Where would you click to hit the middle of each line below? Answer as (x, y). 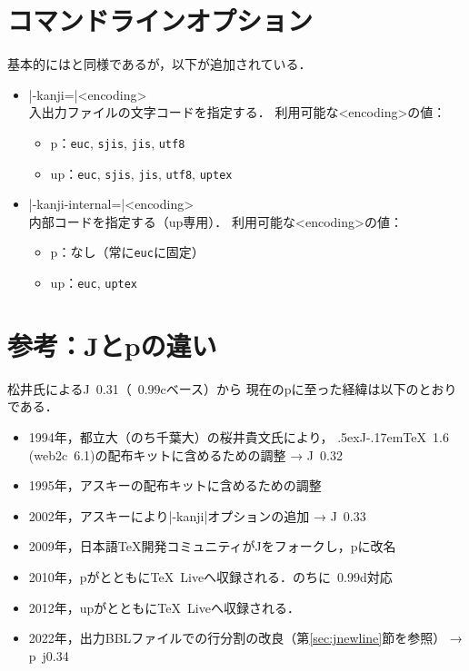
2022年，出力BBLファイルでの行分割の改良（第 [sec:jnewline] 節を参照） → (245, 638)
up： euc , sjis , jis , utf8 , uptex (141, 173)
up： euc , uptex (94, 283)
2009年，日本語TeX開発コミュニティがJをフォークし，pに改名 (212, 546)
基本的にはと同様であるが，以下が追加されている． (160, 64)
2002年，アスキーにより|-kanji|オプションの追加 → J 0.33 (197, 515)
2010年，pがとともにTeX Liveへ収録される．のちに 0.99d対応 (210, 577)
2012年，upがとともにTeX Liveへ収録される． (164, 607)
